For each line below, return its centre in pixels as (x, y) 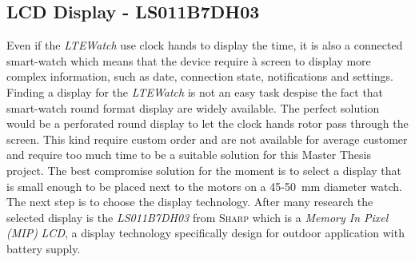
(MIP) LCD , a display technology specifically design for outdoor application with (206, 233)
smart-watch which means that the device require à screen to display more (189, 60)
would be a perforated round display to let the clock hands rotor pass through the (207, 123)
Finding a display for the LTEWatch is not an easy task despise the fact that (195, 91)
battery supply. (44, 248)
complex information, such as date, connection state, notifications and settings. (200, 76)
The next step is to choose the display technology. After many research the (190, 202)
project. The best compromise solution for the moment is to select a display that (204, 170)
